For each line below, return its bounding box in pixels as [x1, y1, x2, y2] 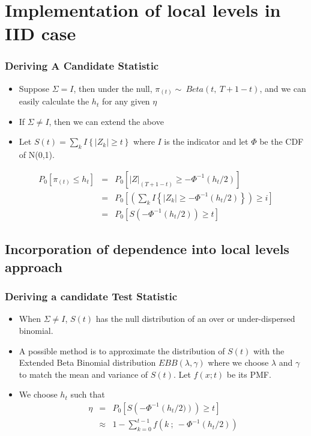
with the [253, 344, 285, 357]
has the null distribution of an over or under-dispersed [95, 312, 295, 325]
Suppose [19, 82, 50, 94]
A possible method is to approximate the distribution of [19, 344, 225, 357]
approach [5, 257, 62, 276]
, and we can [259, 82, 306, 94]
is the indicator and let [164, 135, 249, 148]
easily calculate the [19, 95, 89, 107]
